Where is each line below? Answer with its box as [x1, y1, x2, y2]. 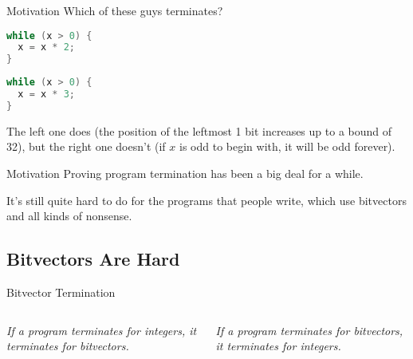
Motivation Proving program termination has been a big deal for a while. [6, 165, 364, 182]
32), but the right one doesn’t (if [6, 138, 166, 155]
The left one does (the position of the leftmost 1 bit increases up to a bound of [6, 122, 392, 139]
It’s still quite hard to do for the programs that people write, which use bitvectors [6, 191, 407, 208]
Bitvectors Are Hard [6, 247, 180, 271]
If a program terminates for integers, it [6, 322, 197, 338]
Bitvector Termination [6, 284, 116, 301]
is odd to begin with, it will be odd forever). [179, 138, 395, 155]
